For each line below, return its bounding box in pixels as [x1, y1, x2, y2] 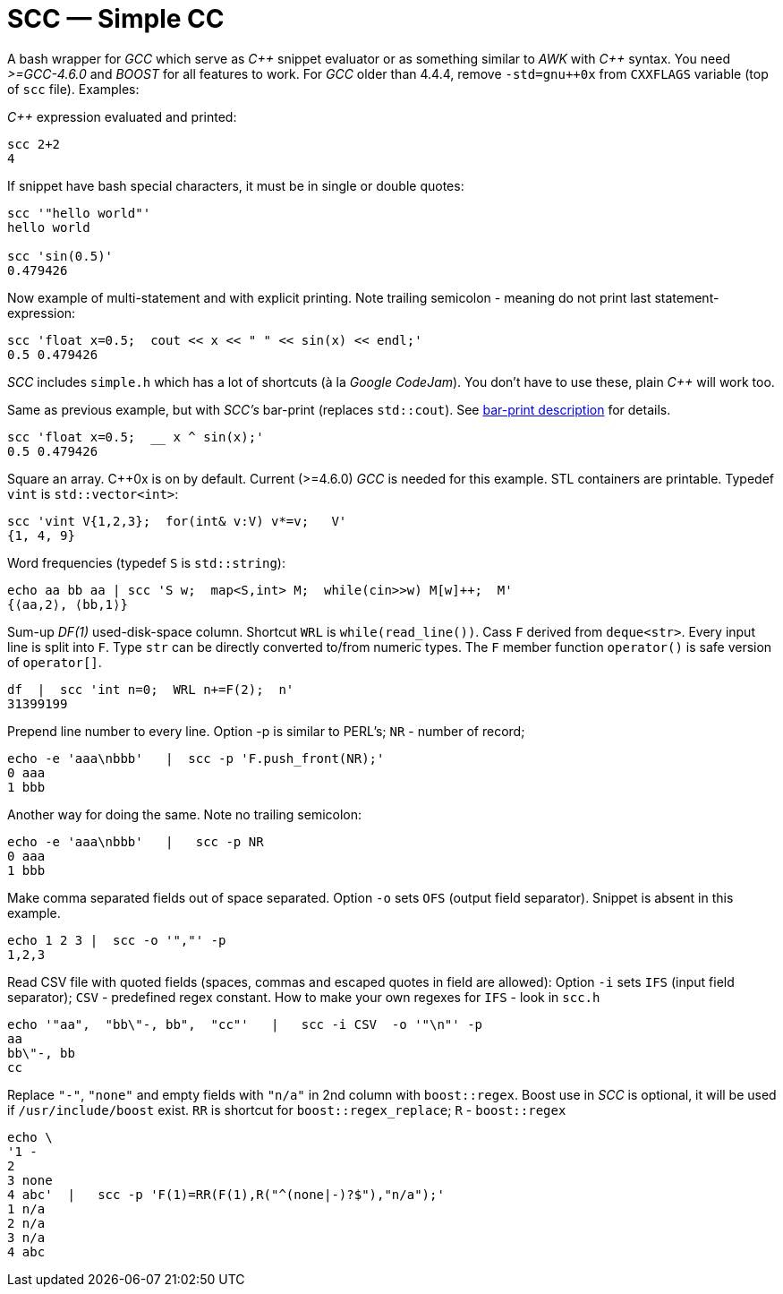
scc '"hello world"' [7, 205, 151, 220]
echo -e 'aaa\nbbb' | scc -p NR [7, 834, 264, 849]
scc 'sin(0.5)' [7, 248, 114, 263]
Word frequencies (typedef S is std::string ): [7, 554, 285, 570]
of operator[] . [7, 654, 102, 670]
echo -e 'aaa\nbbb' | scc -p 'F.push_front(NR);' [7, 750, 385, 766]
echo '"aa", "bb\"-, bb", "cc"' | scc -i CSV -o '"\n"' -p [7, 1016, 483, 1032]
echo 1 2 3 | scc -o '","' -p [7, 932, 226, 947]
